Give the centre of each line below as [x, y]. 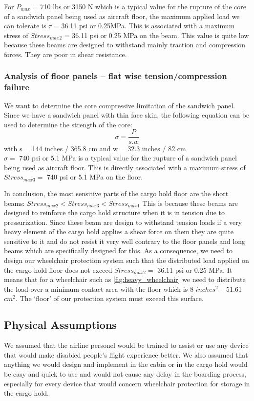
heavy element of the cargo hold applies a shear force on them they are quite [119, 231]
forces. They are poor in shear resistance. [65, 54]
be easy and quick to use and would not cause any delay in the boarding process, [125, 374]
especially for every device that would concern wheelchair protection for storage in [127, 383]
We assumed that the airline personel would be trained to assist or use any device [126, 345]
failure [17, 87]
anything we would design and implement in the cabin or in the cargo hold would [126, 364]
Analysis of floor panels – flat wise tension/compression [116, 76]
